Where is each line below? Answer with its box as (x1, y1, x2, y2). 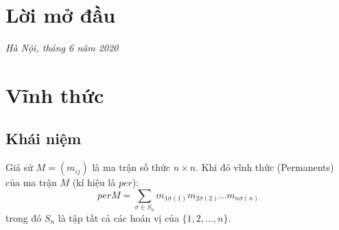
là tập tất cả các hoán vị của (58, 210, 179, 225)
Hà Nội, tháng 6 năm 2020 (5, 41, 119, 55)
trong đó (5, 210, 42, 225)
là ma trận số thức (92, 160, 171, 174)
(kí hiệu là (72, 175, 116, 189)
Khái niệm (5, 128, 82, 149)
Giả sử (5, 160, 33, 174)
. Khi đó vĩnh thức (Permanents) (196, 160, 334, 174)
